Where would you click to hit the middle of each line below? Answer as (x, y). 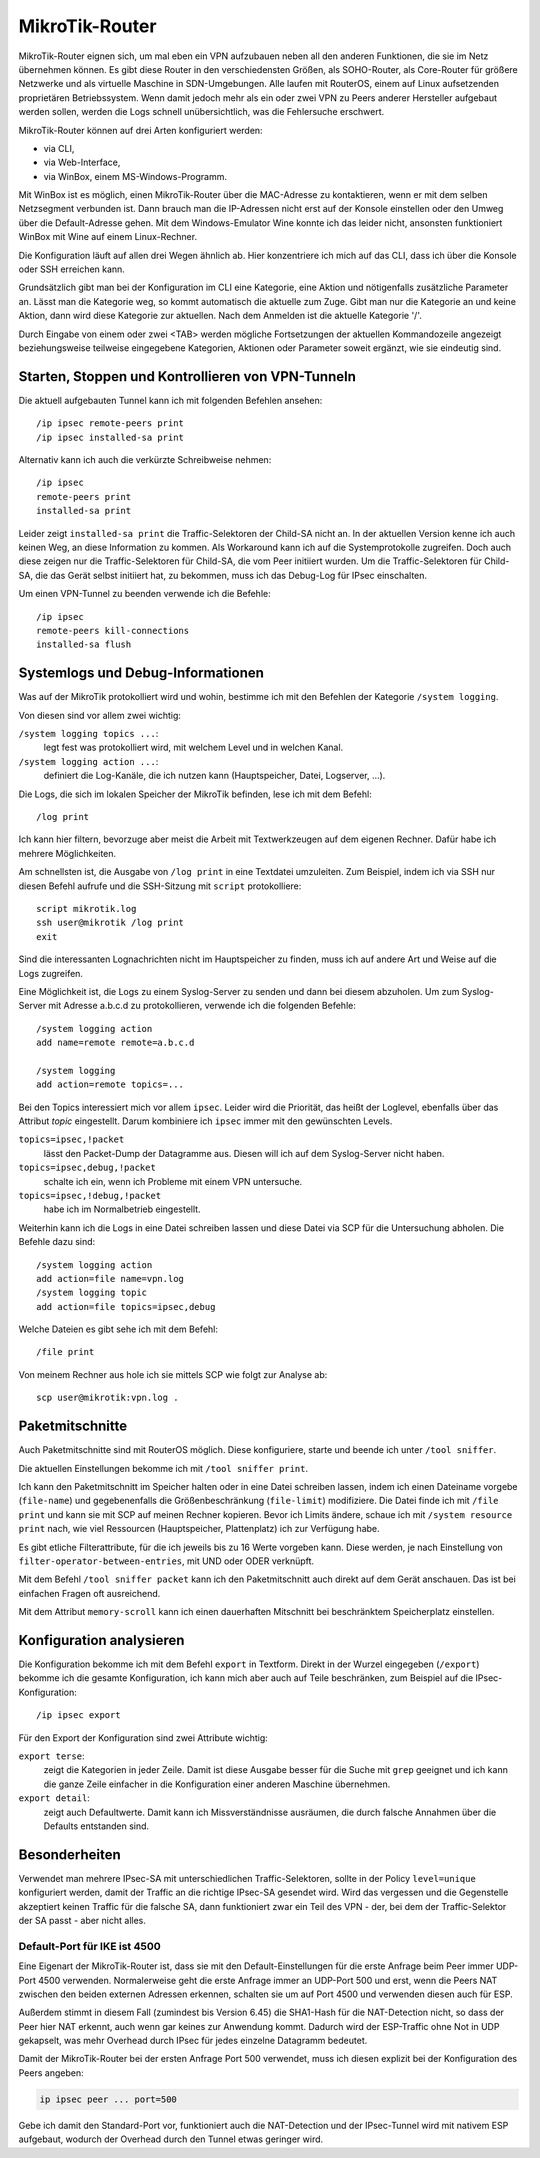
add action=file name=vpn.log (110, 1278)
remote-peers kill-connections (113, 630)
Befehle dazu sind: (57, 1242)
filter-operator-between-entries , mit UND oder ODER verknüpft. (166, 1561)
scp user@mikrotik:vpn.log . (107, 1398)
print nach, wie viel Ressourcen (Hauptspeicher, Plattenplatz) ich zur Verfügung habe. (199, 1529)
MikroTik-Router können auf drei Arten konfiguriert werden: (141, 130)
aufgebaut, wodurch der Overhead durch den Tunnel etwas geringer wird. (171, 2139)
